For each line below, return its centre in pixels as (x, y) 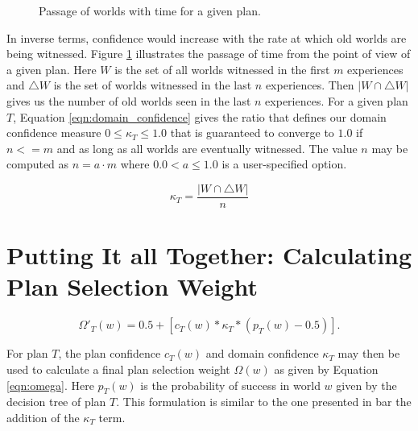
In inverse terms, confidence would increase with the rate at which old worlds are (207, 37)
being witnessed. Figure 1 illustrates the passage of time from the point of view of (209, 54)
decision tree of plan (56, 402)
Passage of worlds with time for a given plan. (150, 10)
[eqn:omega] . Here (50, 385)
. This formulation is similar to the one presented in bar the (264, 402)
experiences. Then (310, 85)
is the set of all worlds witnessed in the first (222, 69)
